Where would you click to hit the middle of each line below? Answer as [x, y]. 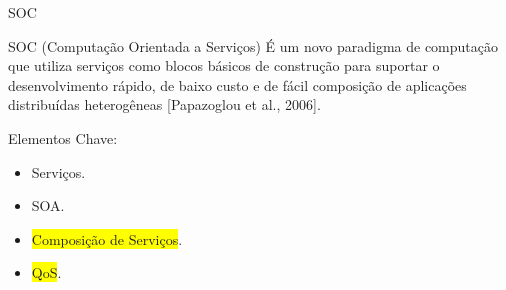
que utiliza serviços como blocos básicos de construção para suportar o [224, 65]
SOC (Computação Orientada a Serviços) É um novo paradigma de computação [253, 45]
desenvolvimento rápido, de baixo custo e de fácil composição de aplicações [237, 84]
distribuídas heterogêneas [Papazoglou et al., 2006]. [164, 104]
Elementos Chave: [63, 137]
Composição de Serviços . [107, 238]
